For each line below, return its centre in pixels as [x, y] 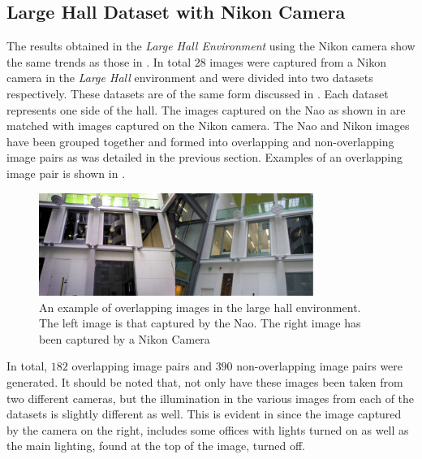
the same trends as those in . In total [99, 61]
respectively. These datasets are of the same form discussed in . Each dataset [198, 93]
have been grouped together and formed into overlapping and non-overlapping [200, 141]
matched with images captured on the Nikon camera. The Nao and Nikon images [208, 126]
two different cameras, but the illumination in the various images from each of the [211, 398]
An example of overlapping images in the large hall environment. [200, 307]
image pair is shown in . [66, 173]
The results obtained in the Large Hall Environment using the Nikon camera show [211, 46]
